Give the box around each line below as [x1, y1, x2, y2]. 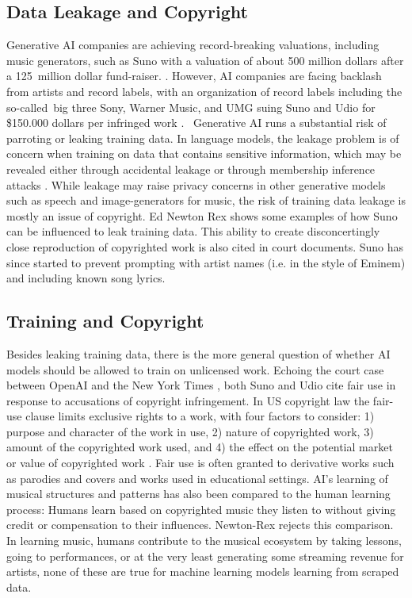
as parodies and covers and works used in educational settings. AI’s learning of [6, 470, 388, 486]
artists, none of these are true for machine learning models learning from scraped [6, 563, 399, 580]
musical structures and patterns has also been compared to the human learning [6, 485, 391, 502]
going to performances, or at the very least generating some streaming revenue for [6, 547, 404, 564]
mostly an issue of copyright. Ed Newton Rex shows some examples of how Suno [6, 207, 398, 224]
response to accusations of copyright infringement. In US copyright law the [6, 392, 370, 408]
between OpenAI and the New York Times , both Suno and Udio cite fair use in [6, 377, 396, 393]
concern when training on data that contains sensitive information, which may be [6, 145, 402, 162]
